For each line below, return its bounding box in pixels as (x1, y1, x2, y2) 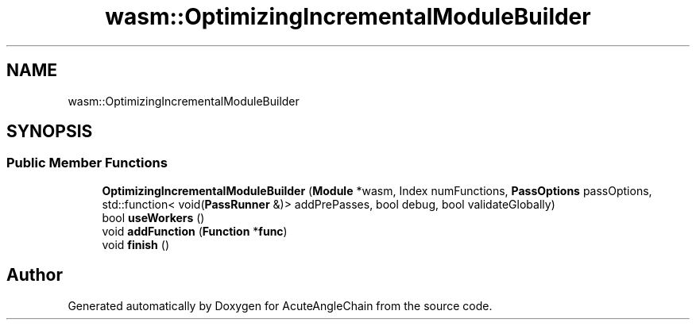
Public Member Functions (6, 155, 168, 171)
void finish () (102, 237, 169, 251)
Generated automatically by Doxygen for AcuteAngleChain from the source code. (68, 298, 493, 313)
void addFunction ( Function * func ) (102, 224, 288, 238)
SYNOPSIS (6, 121, 93, 142)
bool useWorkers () (102, 210, 205, 224)
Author (6, 265, 63, 286)
